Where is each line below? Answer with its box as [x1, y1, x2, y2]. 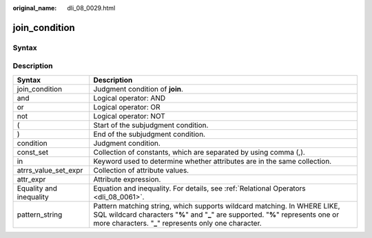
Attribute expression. [93, 174, 161, 184]
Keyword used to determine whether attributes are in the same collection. [93, 156, 332, 166]
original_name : [12, 4, 57, 12]
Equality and [17, 183, 58, 193]
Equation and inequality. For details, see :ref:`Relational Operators [93, 183, 306, 193]
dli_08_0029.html [67, 4, 116, 12]
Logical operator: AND [93, 93, 166, 102]
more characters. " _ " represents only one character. [93, 218, 262, 228]
